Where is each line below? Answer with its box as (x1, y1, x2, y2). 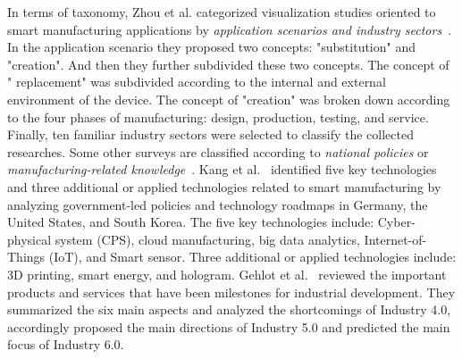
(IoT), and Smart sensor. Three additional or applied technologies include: (48, 247, 457, 266)
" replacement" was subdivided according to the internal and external (7, 72, 386, 91)
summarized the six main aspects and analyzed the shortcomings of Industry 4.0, (7, 300, 451, 319)
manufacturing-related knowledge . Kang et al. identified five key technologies (7, 160, 437, 179)
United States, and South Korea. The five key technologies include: (7, 213, 374, 231)
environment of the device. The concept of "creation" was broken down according (7, 89, 450, 108)
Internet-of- (364, 230, 427, 248)
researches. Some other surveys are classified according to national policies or (7, 142, 429, 161)
